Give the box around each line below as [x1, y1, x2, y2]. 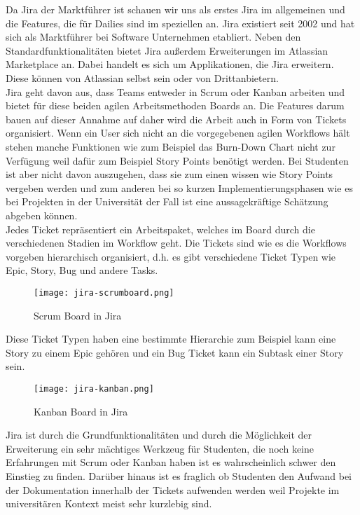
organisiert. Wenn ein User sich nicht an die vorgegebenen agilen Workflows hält [6, 125, 350, 140]
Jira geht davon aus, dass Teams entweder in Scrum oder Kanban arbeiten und [6, 84, 345, 99]
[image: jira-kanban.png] [34, 383, 154, 394]
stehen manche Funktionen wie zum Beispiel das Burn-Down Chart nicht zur [6, 139, 335, 153]
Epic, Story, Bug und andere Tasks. [6, 263, 158, 277]
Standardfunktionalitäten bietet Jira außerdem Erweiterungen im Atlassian [6, 43, 328, 57]
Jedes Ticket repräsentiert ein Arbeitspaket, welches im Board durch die [6, 221, 315, 236]
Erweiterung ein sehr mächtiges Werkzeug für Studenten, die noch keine [6, 441, 314, 455]
